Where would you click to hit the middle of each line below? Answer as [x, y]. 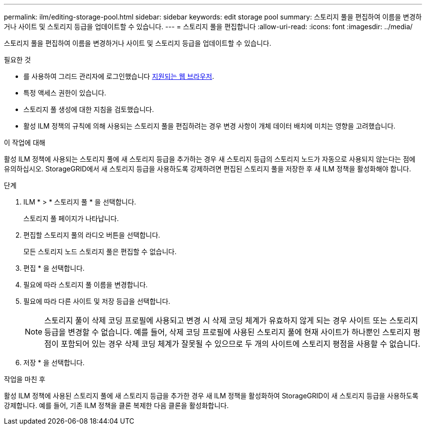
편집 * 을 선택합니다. [54, 268]
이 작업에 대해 [25, 142]
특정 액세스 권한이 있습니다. [65, 93]
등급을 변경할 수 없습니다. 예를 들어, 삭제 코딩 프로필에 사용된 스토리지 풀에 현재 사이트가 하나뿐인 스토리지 [228, 332]
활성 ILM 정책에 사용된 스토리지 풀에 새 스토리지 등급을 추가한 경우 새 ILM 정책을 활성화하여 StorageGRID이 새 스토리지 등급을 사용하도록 [211, 396]
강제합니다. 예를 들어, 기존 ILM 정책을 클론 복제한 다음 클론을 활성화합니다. [116, 405]
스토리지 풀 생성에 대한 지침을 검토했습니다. [89, 109]
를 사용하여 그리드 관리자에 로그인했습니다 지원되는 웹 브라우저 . [119, 76]
